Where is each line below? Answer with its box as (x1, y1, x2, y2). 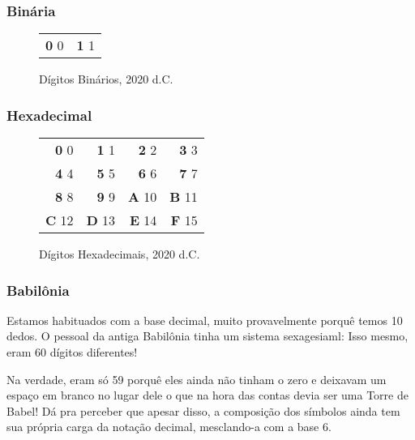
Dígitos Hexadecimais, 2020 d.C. (39, 246, 200, 263)
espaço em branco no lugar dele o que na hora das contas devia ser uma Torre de (6, 387, 409, 404)
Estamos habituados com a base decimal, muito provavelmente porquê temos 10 (6, 311, 403, 328)
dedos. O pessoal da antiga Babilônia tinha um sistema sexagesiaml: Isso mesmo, (6, 327, 409, 344)
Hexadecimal (6, 105, 92, 125)
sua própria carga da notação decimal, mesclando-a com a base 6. (6, 418, 332, 435)
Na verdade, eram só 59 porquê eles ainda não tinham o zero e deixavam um (6, 370, 387, 387)
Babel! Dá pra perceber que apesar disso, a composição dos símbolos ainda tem (6, 402, 400, 419)
